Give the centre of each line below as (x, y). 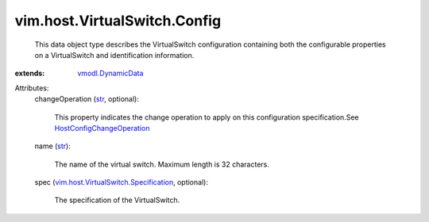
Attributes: (32, 88)
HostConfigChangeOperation (102, 128)
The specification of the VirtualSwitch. (117, 200)
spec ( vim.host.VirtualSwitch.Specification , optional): (121, 182)
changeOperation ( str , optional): (87, 99)
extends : (30, 73)
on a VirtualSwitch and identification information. (114, 55)
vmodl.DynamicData (110, 73)
